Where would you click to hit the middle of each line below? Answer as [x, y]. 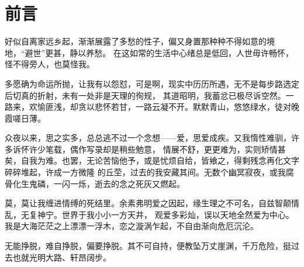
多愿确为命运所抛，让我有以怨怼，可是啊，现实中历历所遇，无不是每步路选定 [152, 83]
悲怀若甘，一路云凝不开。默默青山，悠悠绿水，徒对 [193, 107]
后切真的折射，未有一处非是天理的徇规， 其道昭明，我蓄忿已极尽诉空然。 [145, 95]
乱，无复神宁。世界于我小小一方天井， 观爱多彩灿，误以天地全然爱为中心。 [149, 214]
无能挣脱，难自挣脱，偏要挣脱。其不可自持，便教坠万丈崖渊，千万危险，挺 [148, 246]
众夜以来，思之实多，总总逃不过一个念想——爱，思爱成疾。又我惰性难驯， [148, 138]
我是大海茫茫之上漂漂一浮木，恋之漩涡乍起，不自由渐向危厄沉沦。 [132, 226]
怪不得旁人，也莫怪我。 [50, 64]
